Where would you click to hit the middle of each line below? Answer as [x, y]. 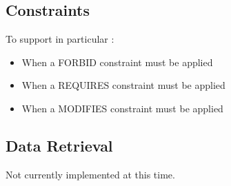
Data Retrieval [59, 145]
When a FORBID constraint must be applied [117, 62]
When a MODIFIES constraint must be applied [122, 108]
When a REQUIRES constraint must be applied [123, 85]
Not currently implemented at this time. [90, 174]
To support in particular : [60, 39]
